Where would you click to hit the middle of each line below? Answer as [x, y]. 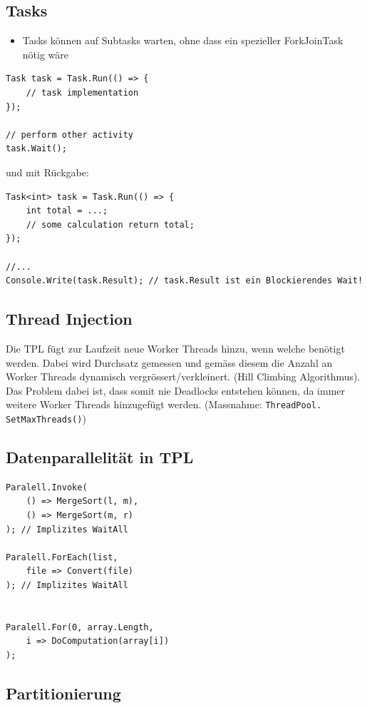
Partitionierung [63, 693]
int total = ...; [67, 211]
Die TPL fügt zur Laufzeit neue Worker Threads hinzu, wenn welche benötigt [175, 348]
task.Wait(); [36, 149]
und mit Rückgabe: [47, 172]
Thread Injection [69, 319]
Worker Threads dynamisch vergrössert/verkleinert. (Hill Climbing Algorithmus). [183, 376]
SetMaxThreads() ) [46, 418]
